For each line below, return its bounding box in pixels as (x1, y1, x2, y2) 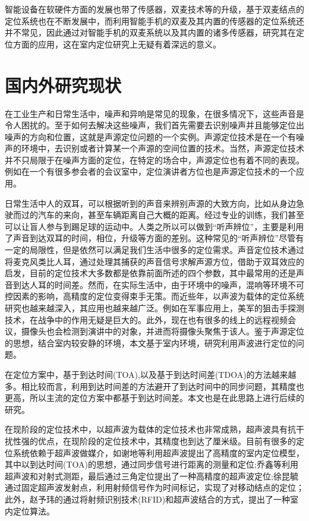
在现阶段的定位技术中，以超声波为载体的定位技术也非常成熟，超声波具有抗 (5, 423, 296, 435)
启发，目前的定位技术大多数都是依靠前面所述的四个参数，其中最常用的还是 (5, 267, 296, 279)
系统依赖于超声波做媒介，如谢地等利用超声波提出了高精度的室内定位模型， (12, 446, 304, 459)
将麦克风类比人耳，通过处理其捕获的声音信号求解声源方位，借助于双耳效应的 (5, 255, 304, 267)
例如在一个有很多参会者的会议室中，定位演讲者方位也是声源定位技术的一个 (5, 165, 296, 178)
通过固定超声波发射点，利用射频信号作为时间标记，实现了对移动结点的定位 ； (5, 481, 304, 494)
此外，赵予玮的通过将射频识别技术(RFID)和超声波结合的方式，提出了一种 (5, 492, 291, 505)
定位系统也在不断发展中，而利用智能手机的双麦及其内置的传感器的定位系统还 (5, 14, 304, 27)
